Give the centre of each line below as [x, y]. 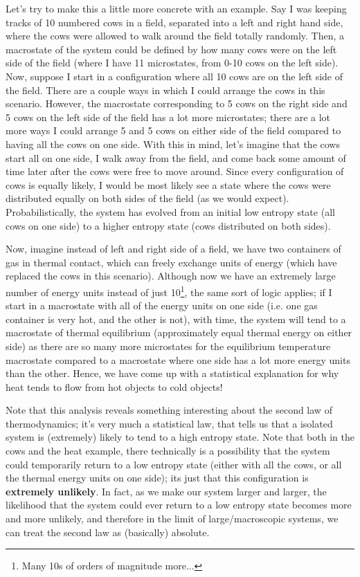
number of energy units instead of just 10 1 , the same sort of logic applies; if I [169, 291]
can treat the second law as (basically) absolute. [108, 532]
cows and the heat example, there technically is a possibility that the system [168, 451]
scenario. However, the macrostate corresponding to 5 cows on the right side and [177, 103]
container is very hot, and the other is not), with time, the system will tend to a [176, 319]
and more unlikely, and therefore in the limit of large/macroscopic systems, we [172, 519]
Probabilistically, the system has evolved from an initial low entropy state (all [170, 211]
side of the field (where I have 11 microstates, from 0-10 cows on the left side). [172, 63]
